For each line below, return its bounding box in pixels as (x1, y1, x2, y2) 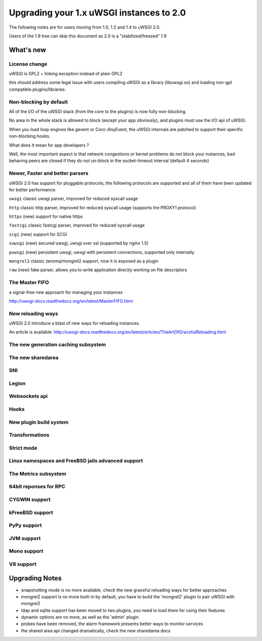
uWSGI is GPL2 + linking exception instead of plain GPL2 (9, 71, 123, 77)
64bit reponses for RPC (9, 483, 65, 490)
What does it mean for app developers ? (9, 142, 89, 148)
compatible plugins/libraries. (9, 86, 66, 92)
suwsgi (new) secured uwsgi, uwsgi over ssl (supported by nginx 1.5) (9, 240, 149, 246)
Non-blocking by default (9, 99, 68, 105)
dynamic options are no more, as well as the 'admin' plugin (21, 614, 139, 620)
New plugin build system (9, 419, 69, 426)
